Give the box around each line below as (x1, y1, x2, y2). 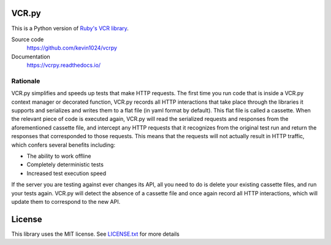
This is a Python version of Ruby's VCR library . (11, 25, 129, 32)
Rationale (11, 77, 40, 85)
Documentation (11, 53, 50, 60)
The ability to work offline (26, 152, 91, 160)
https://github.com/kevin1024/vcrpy (26, 44, 118, 52)
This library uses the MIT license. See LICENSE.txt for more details (11, 230, 180, 238)
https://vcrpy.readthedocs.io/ (26, 61, 101, 69)
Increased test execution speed (26, 169, 107, 177)
